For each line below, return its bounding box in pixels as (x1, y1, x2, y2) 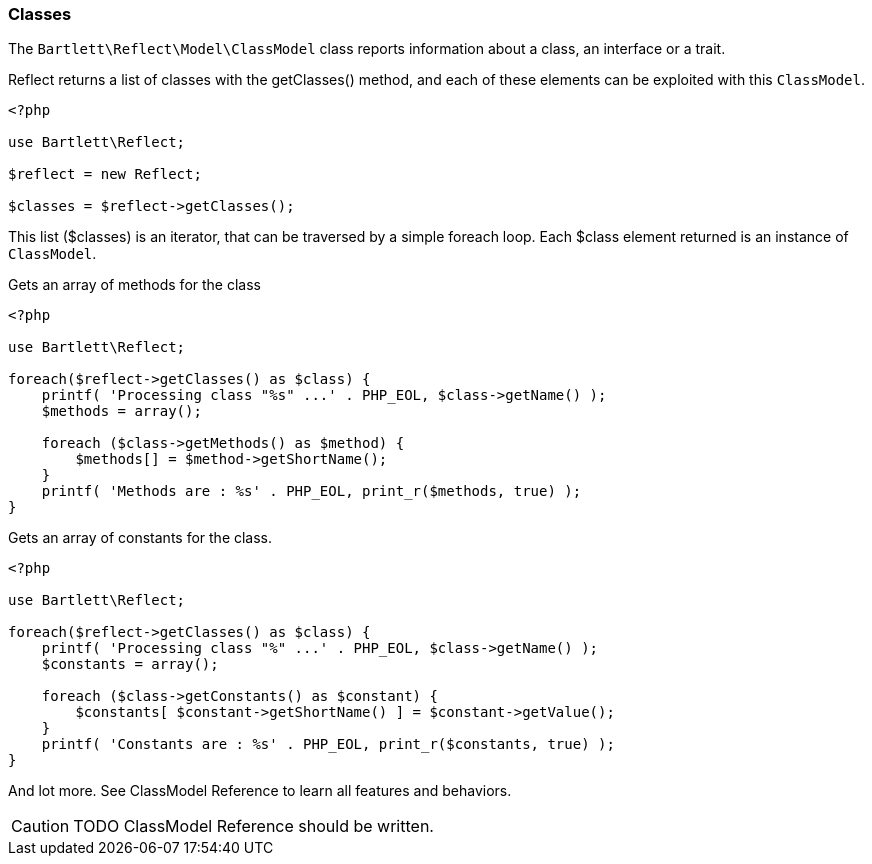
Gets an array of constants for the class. (8, 529, 273, 547)
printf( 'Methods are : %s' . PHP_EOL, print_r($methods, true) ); (41, 483, 582, 500)
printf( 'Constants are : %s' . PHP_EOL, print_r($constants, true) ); (41, 736, 615, 753)
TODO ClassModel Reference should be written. (73, 816, 434, 837)
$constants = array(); (41, 656, 219, 673)
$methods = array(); (41, 403, 202, 420)
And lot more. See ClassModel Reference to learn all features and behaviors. (8, 782, 512, 800)
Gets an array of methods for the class (8, 276, 261, 294)
